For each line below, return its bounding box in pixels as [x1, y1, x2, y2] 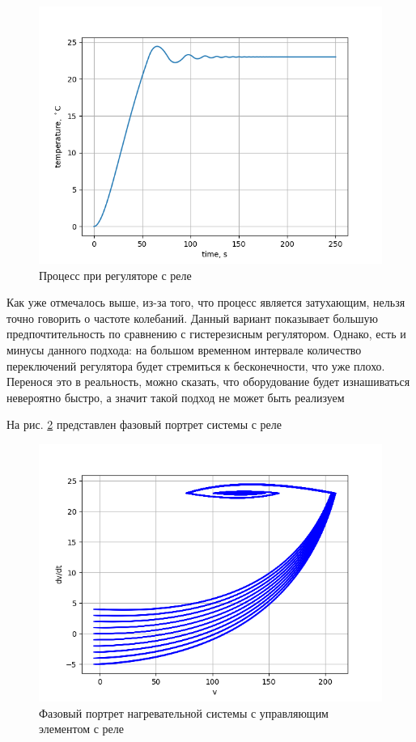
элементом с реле [39, 720, 124, 737]
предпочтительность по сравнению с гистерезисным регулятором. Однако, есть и [6, 325, 406, 342]
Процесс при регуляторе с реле [39, 266, 192, 283]
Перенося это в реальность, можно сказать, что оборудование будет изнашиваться [6, 373, 410, 390]
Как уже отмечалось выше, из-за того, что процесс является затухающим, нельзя [6, 294, 405, 311]
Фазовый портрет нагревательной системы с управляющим [39, 704, 329, 721]
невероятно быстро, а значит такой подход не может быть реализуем [6, 388, 345, 405]
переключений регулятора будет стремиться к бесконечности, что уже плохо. [6, 357, 385, 374]
